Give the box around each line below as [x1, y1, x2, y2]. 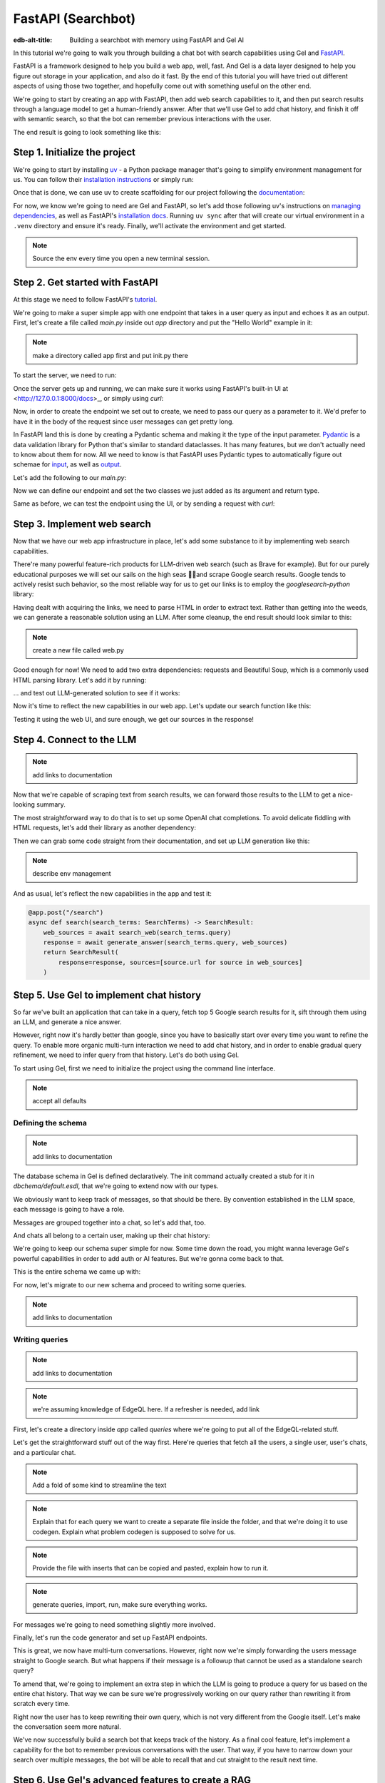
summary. [36, 800, 66, 809]
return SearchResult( [43, 949, 119, 956]
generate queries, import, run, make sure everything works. [32, 1600, 207, 1609]
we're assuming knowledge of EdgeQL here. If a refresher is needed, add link [32, 1405, 260, 1414]
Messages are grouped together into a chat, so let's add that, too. [13, 1218, 206, 1227]
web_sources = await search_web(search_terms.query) [43, 928, 232, 936]
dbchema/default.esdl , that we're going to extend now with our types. [13, 1182, 219, 1190]
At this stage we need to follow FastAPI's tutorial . [13, 295, 158, 304]
